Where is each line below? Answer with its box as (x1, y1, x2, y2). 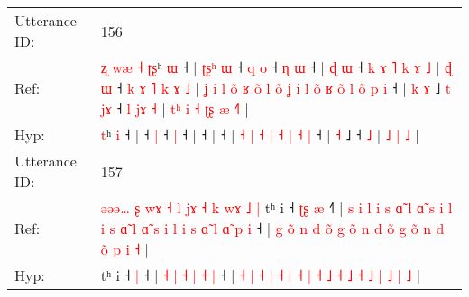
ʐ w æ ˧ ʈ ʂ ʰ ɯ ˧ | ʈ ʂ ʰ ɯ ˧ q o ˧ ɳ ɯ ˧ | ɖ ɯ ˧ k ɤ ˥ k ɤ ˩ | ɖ (100, 57, 452, 77)
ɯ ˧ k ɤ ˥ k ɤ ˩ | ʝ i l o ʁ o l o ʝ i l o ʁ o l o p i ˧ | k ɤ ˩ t (100, 77, 451, 98)
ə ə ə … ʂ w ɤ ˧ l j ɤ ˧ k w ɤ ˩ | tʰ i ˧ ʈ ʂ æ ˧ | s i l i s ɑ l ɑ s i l (100, 197, 453, 218)
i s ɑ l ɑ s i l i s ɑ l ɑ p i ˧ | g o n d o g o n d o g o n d (100, 218, 445, 238)
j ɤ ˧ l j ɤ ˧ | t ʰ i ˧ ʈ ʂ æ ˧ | (100, 98, 249, 119)
